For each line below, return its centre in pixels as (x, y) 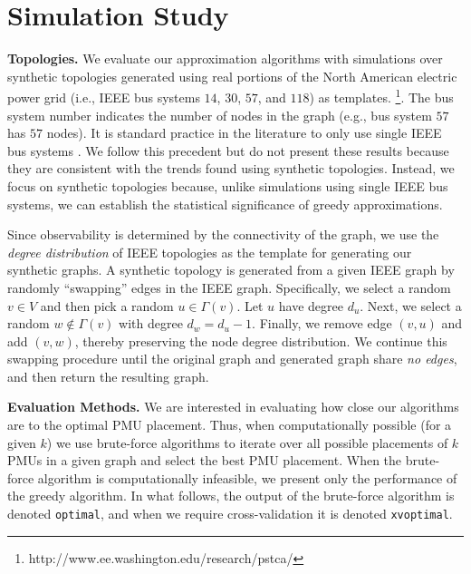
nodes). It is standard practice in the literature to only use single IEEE (244, 133)
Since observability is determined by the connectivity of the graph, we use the (223, 234)
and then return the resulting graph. (108, 376)
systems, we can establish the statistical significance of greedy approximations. (225, 204)
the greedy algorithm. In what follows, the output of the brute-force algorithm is (231, 496)
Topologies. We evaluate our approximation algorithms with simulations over (225, 58)
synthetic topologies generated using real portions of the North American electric (232, 76)
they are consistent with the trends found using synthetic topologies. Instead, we (231, 168)
